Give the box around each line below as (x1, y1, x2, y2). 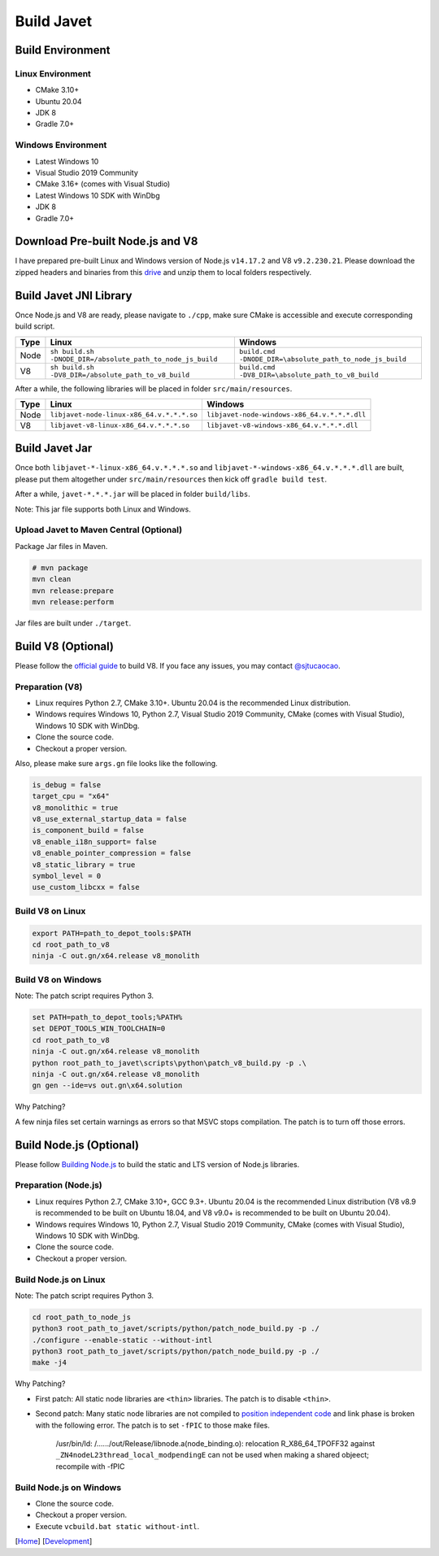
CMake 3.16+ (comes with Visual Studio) (35, 179, 171, 189)
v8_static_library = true (32, 860, 136, 870)
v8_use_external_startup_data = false (32, 814, 187, 824)
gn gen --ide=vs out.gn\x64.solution (32, 1081, 183, 1090)
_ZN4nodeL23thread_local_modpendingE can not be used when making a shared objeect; (55, 1450, 369, 1460)
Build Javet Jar (15, 442, 93, 455)
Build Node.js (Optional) (15, 1138, 140, 1152)
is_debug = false (32, 780, 102, 789)
